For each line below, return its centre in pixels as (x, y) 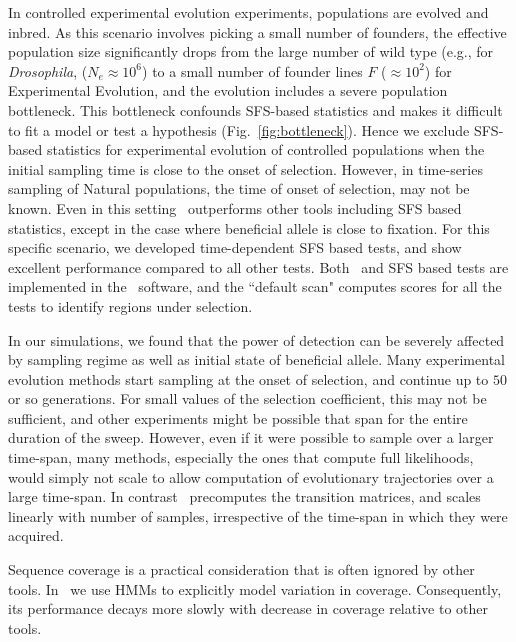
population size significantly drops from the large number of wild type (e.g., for (251, 51)
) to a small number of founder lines (252, 70)
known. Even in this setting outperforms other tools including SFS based (235, 207)
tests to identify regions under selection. (130, 305)
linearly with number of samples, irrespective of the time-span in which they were (258, 515)
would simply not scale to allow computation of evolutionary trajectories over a (251, 476)
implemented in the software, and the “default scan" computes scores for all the (255, 286)
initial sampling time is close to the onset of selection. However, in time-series (245, 168)
